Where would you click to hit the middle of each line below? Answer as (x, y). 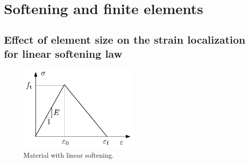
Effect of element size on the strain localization (125, 39)
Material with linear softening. (69, 155)
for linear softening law (63, 54)
